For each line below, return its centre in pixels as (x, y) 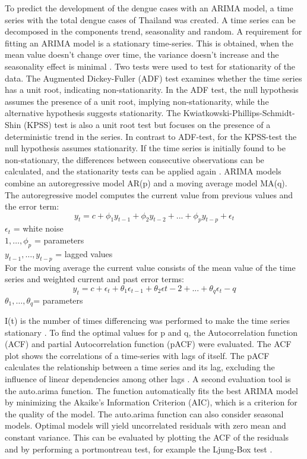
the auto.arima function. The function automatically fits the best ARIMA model (151, 390)
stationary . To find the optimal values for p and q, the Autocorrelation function (151, 332)
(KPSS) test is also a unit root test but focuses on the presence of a (147, 124)
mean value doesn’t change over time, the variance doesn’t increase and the (142, 54)
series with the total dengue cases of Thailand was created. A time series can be (150, 19)
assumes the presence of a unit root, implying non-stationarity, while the (137, 101)
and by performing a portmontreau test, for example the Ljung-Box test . (139, 449)
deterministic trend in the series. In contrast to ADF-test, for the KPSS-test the (151, 136)
